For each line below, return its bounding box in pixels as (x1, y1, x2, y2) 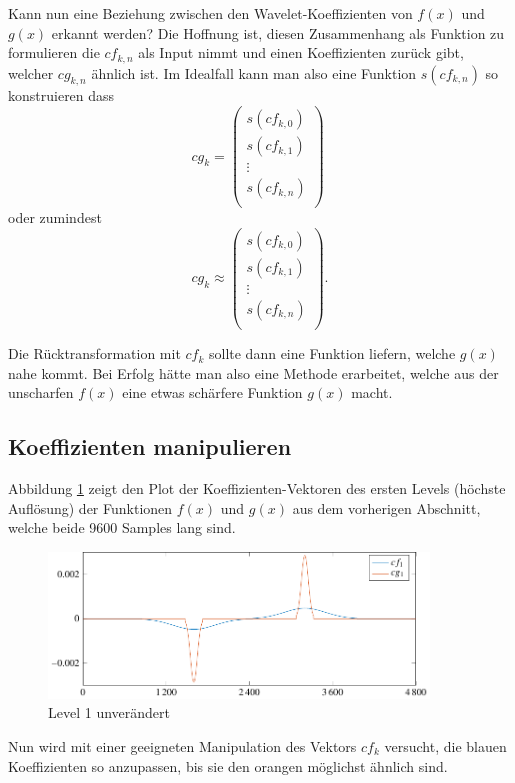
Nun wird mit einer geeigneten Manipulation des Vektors (8, 735, 357, 756)
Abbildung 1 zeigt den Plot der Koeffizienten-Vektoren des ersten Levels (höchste (8, 478, 506, 499)
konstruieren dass (8, 85, 115, 106)
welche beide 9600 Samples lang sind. (8, 517, 236, 538)
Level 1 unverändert (48, 702, 170, 723)
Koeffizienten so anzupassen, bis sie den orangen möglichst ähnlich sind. (8, 755, 448, 776)
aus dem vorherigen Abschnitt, (292, 497, 481, 518)
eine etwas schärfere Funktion (122, 382, 303, 403)
